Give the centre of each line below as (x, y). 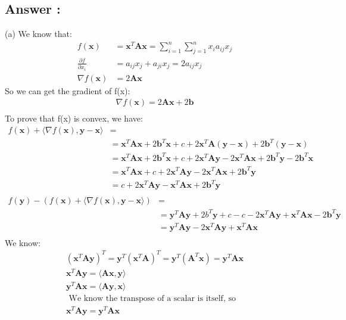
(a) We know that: (38, 34)
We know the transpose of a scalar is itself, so (152, 299)
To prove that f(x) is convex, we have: (74, 118)
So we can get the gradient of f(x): (68, 90)
